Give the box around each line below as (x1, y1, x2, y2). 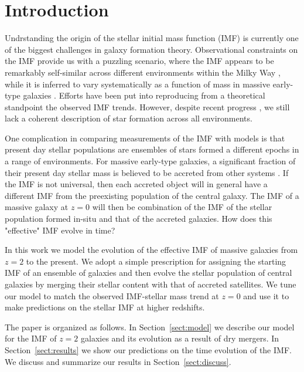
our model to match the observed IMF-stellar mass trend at (5, 289, 219, 302)
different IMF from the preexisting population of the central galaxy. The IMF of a (5, 189, 299, 201)
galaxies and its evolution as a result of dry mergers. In (81, 332, 279, 344)
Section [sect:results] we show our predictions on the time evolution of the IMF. (5, 343, 292, 356)
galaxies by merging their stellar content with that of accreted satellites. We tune (5, 278, 296, 290)
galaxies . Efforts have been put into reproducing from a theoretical (23, 89, 265, 102)
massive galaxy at (5, 201, 69, 213)
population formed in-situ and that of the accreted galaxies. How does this (5, 212, 272, 225)
